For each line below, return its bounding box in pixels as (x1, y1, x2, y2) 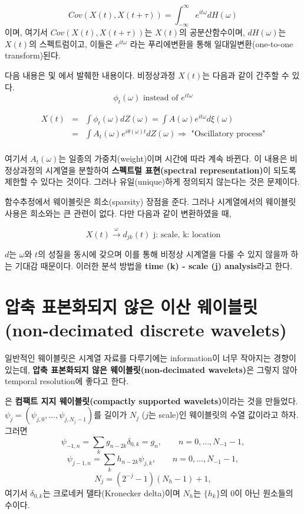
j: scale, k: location (153, 230, 221, 239)
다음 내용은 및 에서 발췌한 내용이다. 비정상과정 (5, 69, 176, 81)
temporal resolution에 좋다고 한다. (5, 375, 129, 387)
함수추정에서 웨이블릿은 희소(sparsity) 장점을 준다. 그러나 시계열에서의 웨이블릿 (5, 195, 296, 207)
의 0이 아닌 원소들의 (220, 486, 293, 499)
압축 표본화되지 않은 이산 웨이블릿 (5, 294, 258, 318)
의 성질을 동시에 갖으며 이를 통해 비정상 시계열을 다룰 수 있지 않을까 (38, 248, 288, 260)
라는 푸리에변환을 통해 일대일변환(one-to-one (130, 37, 293, 50)
